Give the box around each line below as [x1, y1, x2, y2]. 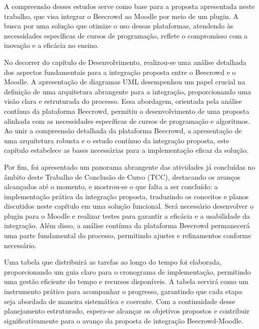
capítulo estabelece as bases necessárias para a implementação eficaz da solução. [4, 145, 249, 155]
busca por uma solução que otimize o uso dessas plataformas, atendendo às [4, 20, 234, 31]
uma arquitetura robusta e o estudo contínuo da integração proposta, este [4, 135, 230, 145]
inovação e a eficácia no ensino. [4, 40, 99, 50]
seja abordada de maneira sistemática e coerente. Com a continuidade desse [4, 296, 236, 306]
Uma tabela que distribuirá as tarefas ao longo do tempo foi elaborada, [4, 257, 222, 267]
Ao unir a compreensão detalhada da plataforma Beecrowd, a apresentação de [4, 125, 242, 136]
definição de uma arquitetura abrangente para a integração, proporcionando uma [4, 86, 251, 96]
